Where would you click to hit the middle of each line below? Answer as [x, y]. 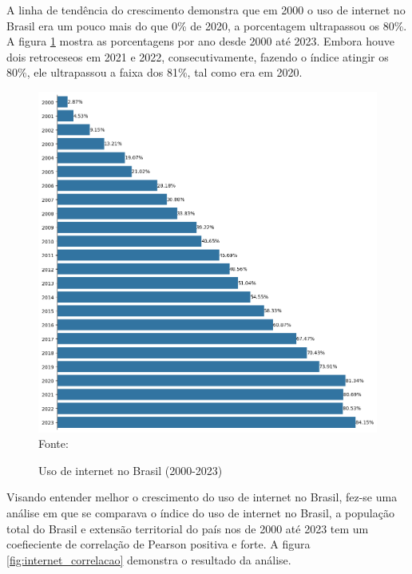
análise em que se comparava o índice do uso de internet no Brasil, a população [200, 512]
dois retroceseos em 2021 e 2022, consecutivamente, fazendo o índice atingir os [198, 56]
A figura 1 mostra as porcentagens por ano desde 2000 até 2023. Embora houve [201, 41]
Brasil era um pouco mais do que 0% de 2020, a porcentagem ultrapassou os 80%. [207, 25]
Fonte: [53, 443]
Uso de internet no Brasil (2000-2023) [131, 470]
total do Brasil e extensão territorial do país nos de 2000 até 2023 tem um [188, 528]
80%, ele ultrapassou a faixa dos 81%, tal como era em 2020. [154, 72]
